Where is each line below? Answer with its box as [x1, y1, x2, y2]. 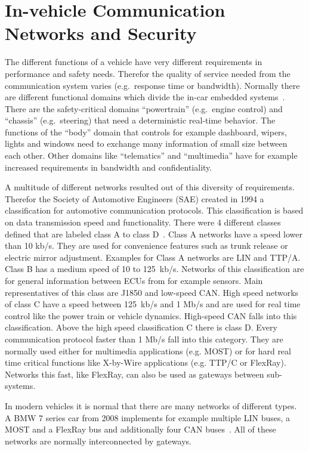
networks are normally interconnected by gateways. [5, 434, 191, 447]
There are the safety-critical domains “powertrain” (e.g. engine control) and [5, 102, 283, 115]
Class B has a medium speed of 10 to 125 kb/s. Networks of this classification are [5, 262, 304, 275]
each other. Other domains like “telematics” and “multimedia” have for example [5, 149, 298, 162]
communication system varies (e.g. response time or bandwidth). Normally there [5, 79, 300, 91]
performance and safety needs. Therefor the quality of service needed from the [5, 67, 291, 79]
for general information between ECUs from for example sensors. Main [5, 274, 263, 286]
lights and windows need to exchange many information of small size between [5, 137, 288, 150]
